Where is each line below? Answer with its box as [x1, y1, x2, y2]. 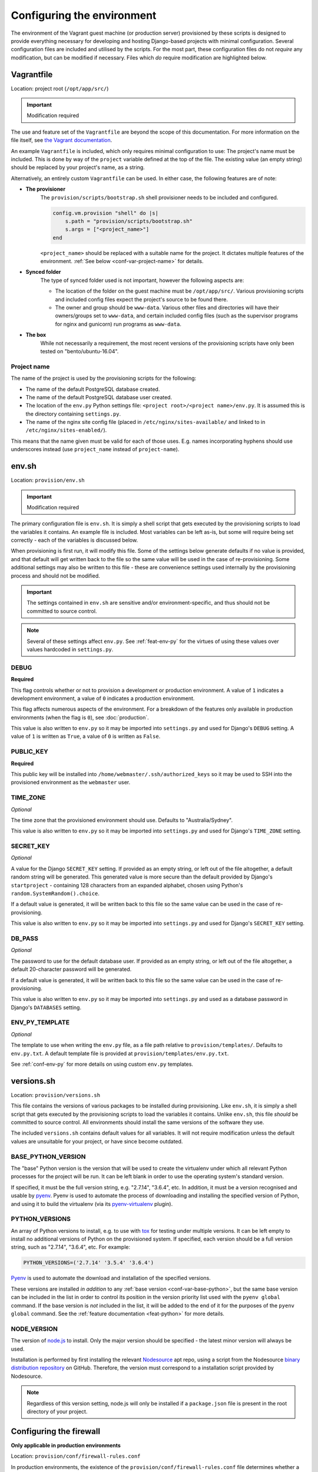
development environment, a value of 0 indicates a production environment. [11, 695, 195, 702]
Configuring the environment [11, 9, 157, 22]
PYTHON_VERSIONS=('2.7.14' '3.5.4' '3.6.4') [23, 1259, 154, 1266]
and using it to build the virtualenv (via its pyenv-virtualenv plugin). [11, 1200, 173, 1207]
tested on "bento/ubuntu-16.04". [40, 347, 119, 354]
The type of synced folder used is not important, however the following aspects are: [40, 277, 244, 284]
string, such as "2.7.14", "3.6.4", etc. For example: [11, 1244, 131, 1251]
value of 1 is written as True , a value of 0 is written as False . [11, 733, 161, 740]
